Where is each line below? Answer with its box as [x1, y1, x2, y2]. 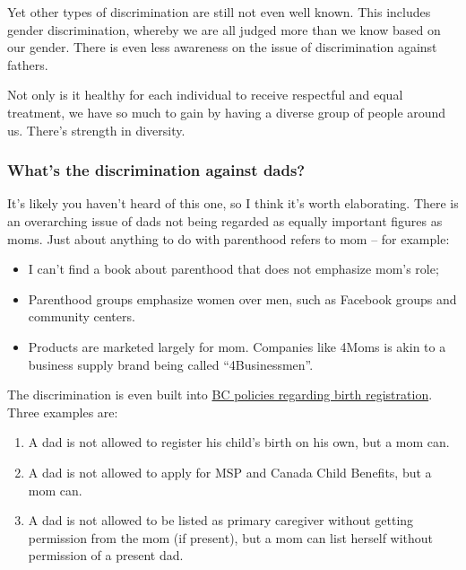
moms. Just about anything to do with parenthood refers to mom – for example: [7, 229, 450, 248]
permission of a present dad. [28, 546, 184, 565]
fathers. [7, 55, 48, 74]
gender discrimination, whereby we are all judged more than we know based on [7, 20, 441, 39]
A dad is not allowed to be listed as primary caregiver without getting [28, 511, 414, 530]
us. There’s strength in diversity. [7, 120, 186, 139]
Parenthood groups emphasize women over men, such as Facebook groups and [28, 289, 457, 308]
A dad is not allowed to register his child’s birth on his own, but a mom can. [28, 433, 450, 452]
